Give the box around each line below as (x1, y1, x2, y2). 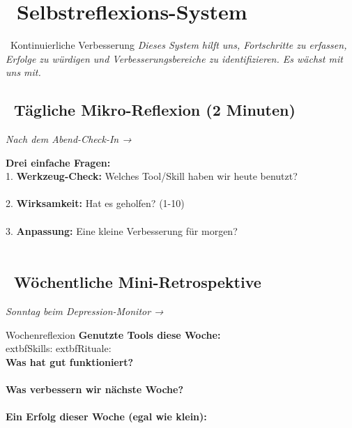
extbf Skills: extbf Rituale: (6, 341, 112, 356)
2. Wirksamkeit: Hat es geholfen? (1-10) (6, 196, 185, 211)
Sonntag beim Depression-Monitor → (6, 304, 164, 319)
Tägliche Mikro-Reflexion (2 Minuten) (14, 99, 296, 121)
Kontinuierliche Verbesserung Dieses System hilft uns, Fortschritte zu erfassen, (10, 38, 347, 52)
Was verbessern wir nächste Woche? (6, 382, 184, 397)
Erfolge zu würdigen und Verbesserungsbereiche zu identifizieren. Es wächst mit (6, 51, 343, 66)
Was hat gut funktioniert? (6, 354, 134, 369)
